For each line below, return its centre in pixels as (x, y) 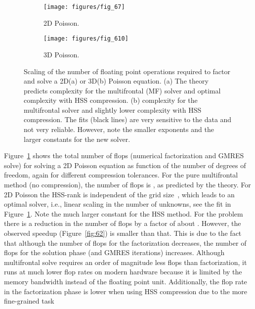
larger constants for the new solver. (77, 139)
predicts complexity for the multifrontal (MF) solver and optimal (122, 90)
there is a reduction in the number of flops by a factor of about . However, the (123, 223)
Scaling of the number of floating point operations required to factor (127, 71)
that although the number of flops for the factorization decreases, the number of (125, 243)
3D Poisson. (62, 54)
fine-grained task (29, 301)
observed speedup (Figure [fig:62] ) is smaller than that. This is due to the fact (123, 233)
